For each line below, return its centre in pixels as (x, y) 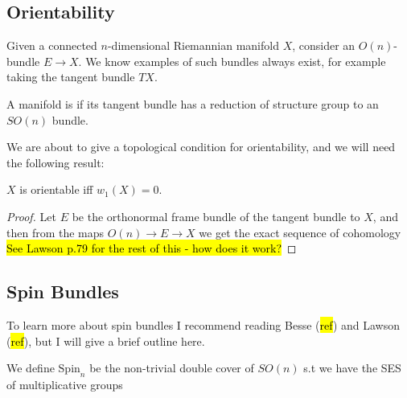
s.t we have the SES (352, 368)
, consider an (324, 45)
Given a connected (52, 45)
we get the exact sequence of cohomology (300, 232)
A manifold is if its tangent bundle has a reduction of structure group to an (193, 103)
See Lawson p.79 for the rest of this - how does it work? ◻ (152, 248)
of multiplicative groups (65, 384)
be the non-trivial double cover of (172, 368)
